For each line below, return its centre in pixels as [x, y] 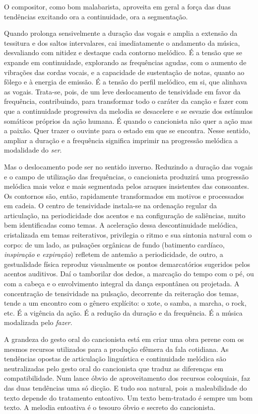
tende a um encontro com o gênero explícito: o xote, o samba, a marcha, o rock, [125, 303]
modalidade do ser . [33, 150]
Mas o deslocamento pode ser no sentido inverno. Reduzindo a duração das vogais [129, 166]
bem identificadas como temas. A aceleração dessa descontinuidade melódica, [121, 225]
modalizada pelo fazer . [38, 322]
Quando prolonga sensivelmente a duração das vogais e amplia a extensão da [121, 33]
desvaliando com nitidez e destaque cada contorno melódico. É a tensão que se [123, 52]
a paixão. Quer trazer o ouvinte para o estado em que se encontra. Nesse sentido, [127, 130]
